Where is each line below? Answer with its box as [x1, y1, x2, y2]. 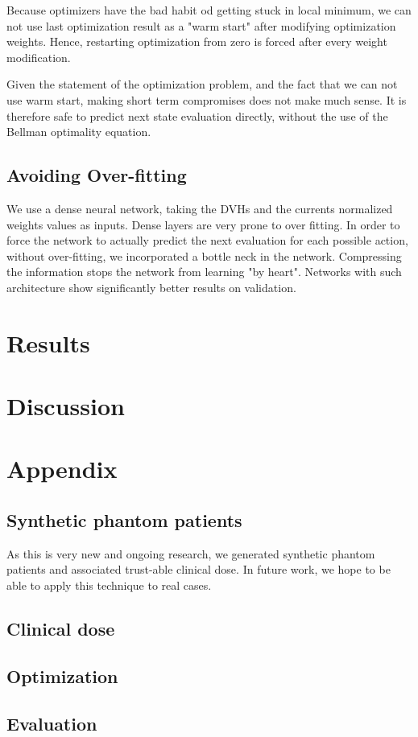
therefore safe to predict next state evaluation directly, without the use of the [6, 107, 388, 124]
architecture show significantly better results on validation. [6, 278, 296, 295]
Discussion [6, 389, 125, 422]
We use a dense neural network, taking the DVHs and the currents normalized [6, 200, 393, 216]
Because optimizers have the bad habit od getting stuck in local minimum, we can [6, 2, 412, 18]
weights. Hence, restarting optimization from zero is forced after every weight [6, 33, 387, 50]
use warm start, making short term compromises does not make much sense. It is [6, 91, 407, 108]
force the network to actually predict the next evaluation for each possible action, [6, 232, 408, 249]
